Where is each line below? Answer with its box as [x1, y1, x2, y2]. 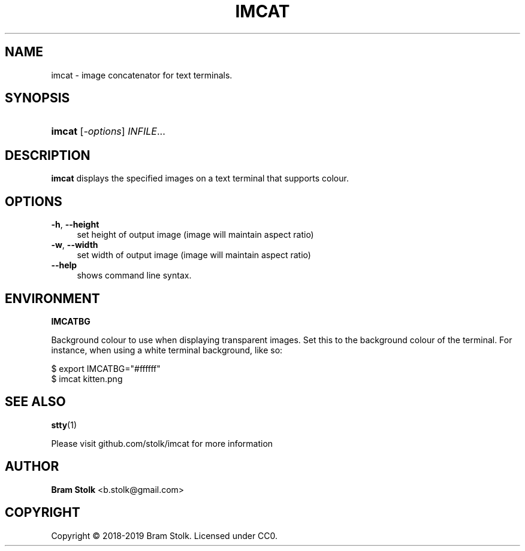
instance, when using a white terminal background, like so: [51, 344, 283, 355]
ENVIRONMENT [5, 290, 100, 306]
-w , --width [51, 240, 98, 250]
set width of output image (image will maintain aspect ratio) [77, 250, 311, 261]
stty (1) [51, 419, 77, 430]
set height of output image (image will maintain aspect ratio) [77, 229, 314, 240]
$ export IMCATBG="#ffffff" [51, 363, 161, 374]
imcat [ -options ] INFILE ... [51, 125, 165, 138]
